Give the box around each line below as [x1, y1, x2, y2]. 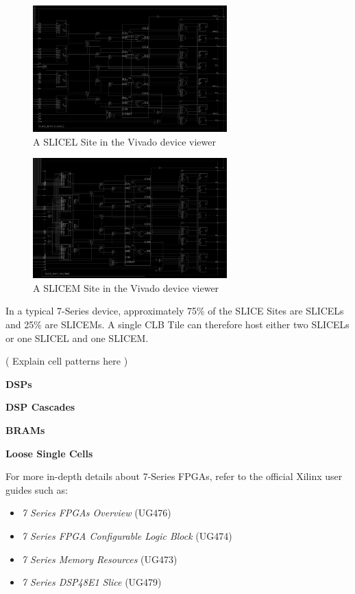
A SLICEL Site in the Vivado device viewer [33, 134, 216, 148]
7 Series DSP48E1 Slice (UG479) [21, 575, 162, 589]
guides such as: [5, 482, 68, 496]
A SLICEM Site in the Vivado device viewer [33, 280, 219, 295]
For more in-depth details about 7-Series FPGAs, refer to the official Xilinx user [5, 469, 343, 483]
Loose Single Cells [5, 446, 93, 460]
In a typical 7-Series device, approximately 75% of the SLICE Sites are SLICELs [5, 304, 344, 318]
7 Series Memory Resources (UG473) [21, 551, 177, 566]
